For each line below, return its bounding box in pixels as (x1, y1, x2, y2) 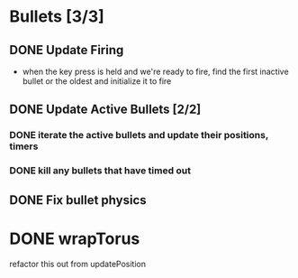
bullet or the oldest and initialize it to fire (22, 76, 172, 87)
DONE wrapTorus (9, 228, 140, 249)
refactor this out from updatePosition (9, 258, 147, 269)
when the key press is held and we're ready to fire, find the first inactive (22, 66, 290, 77)
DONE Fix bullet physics (9, 192, 147, 208)
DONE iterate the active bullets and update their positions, (9, 129, 268, 142)
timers (9, 140, 39, 153)
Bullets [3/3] (9, 6, 105, 27)
